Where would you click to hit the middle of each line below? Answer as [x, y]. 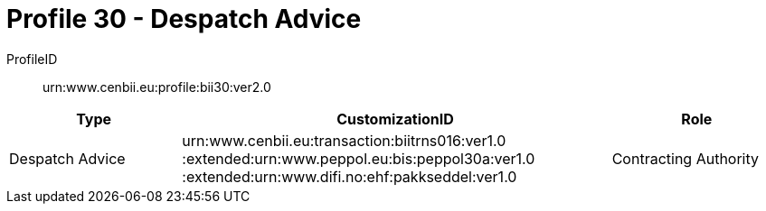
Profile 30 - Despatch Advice [184, 19]
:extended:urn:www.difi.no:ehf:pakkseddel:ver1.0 [350, 176]
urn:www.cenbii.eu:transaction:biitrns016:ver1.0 [344, 140]
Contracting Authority [686, 158]
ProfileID [32, 59]
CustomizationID [395, 119]
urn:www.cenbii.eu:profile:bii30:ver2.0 [157, 87]
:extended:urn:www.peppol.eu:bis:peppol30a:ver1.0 [359, 158]
